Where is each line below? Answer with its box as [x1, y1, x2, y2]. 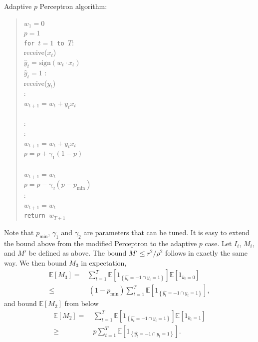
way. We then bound [4, 257, 67, 268]
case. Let [205, 238, 232, 248]
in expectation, [81, 257, 127, 268]
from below [64, 298, 99, 309]
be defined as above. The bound [28, 248, 127, 258]
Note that [4, 227, 34, 237]
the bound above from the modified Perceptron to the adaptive [4, 238, 197, 248]
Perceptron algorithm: [39, 1, 107, 11]
